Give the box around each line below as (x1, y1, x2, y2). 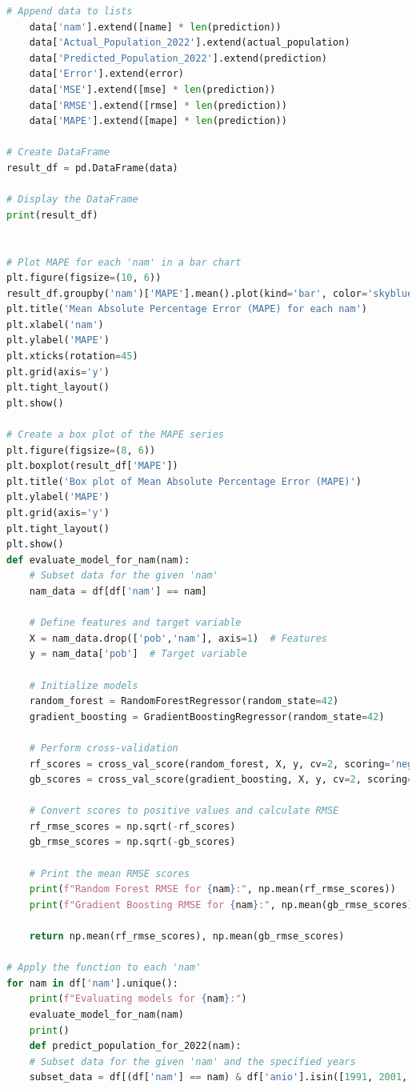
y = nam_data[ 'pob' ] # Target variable (29, 648, 247, 660)
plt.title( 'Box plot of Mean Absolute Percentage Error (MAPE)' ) (6, 475, 362, 487)
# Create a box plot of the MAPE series (6, 429, 225, 441)
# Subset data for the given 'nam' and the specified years (29, 1055, 356, 1067)
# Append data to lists (6, 6, 133, 17)
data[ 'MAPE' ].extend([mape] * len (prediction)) (29, 115, 287, 127)
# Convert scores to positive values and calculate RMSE (29, 805, 339, 817)
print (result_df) (6, 209, 98, 221)
